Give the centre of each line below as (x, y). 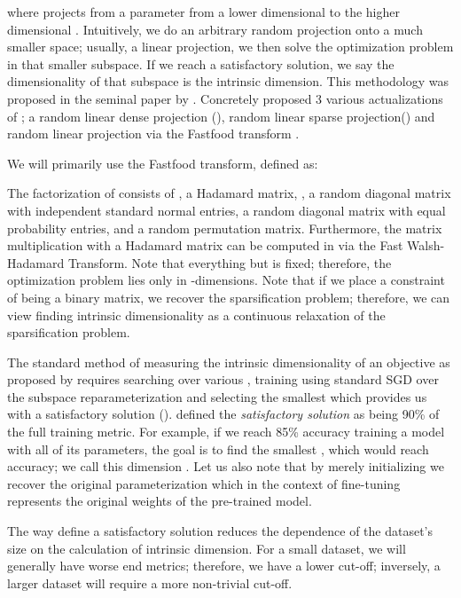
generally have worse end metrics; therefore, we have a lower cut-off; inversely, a (224, 566)
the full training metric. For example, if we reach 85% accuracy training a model (226, 432)
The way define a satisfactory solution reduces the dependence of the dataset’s (220, 531)
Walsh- (426, 245)
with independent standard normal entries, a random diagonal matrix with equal (227, 210)
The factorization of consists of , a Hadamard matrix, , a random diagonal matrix (229, 193)
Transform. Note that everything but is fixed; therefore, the (230, 262)
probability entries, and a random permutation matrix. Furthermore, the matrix (225, 228)
